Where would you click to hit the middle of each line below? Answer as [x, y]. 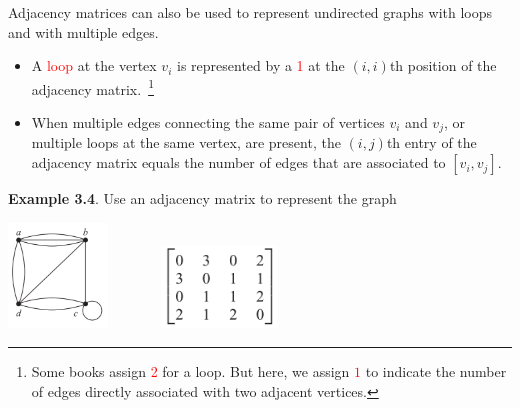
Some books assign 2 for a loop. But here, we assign [190, 371]
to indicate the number [436, 371]
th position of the [443, 65]
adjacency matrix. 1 [92, 87]
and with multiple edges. [83, 31]
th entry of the [431, 142]
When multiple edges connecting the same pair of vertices [208, 122]
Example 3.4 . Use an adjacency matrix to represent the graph [202, 198]
